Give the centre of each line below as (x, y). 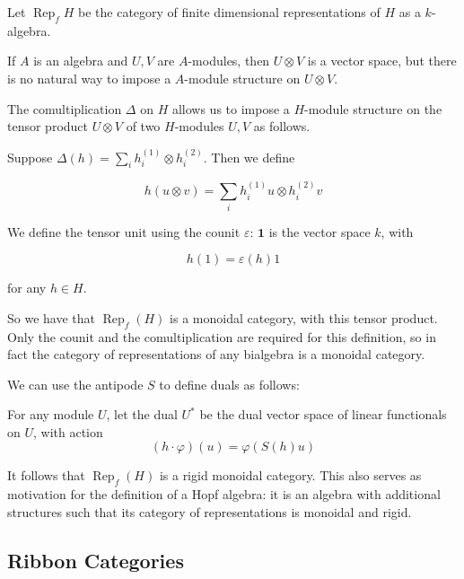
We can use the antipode (75, 384)
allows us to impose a (231, 108)
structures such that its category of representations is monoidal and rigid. (210, 511)
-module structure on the (373, 108)
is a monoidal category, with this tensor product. (304, 317)
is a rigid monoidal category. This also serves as (290, 475)
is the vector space (320, 231)
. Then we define (249, 157)
